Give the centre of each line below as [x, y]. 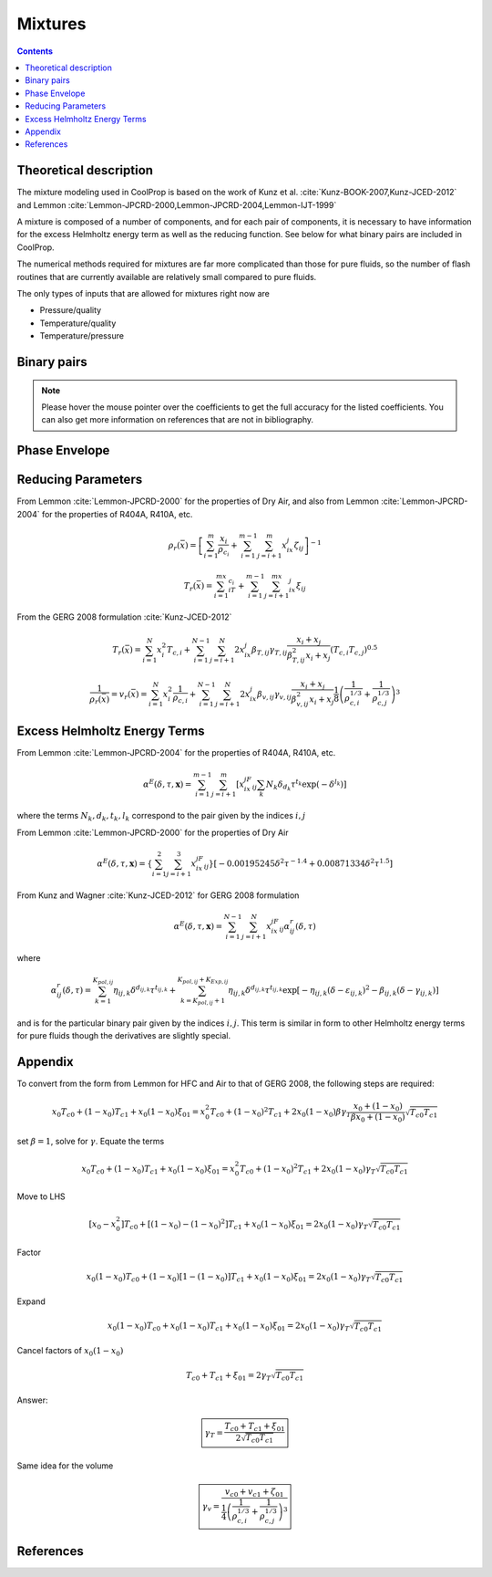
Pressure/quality [71, 310]
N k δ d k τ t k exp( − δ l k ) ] [306, 785]
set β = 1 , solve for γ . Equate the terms [91, 1141]
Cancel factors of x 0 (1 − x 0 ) [70, 1352]
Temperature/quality [78, 323]
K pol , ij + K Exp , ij [203, 980]
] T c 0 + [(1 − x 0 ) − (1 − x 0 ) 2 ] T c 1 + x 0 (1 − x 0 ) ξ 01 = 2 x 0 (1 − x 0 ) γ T [245, 1224]
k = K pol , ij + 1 [203, 1001]
